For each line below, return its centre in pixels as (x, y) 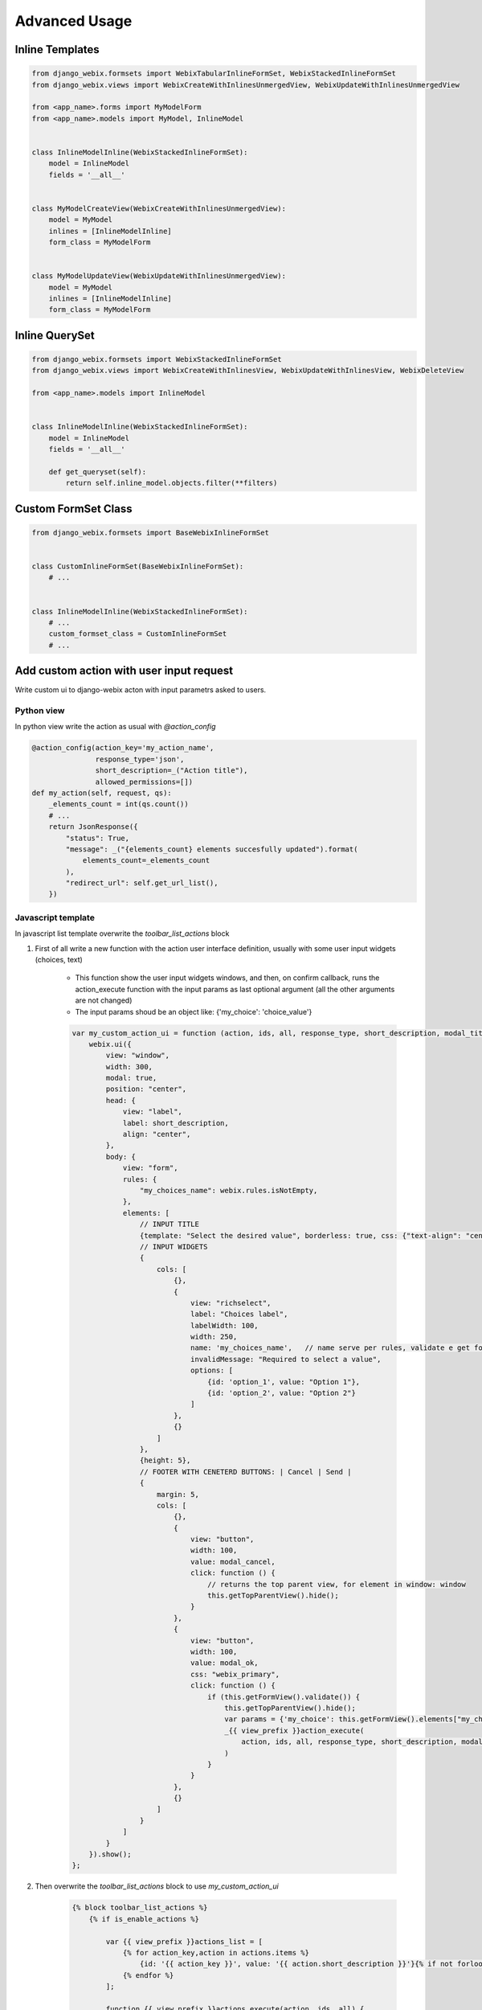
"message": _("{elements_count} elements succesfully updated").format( (212, 849)
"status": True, (98, 838)
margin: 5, (178, 1494)
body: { (121, 1157)
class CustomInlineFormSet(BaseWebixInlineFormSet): (138, 566)
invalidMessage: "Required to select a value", (286, 1359)
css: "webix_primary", (235, 1674)
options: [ (211, 1370)
